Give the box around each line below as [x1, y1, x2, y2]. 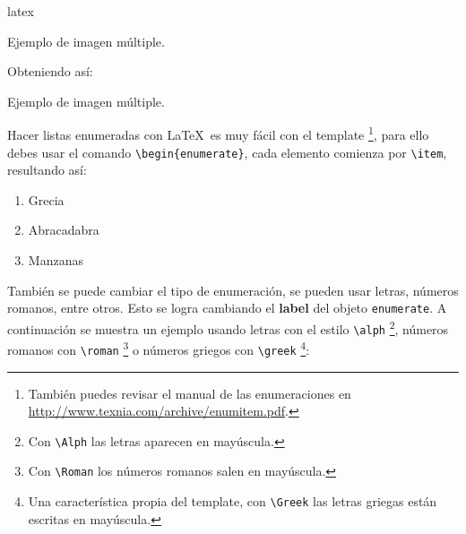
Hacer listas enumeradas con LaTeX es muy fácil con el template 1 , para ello [7, 123, 429, 144]
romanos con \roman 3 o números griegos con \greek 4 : [7, 338, 310, 358]
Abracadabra [28, 220, 99, 239]
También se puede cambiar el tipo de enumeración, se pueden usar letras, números [7, 280, 459, 299]
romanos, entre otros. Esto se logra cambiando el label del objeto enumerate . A [7, 298, 447, 317]
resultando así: [7, 160, 87, 179]
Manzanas [28, 251, 83, 270]
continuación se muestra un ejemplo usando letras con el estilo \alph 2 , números [7, 316, 449, 338]
